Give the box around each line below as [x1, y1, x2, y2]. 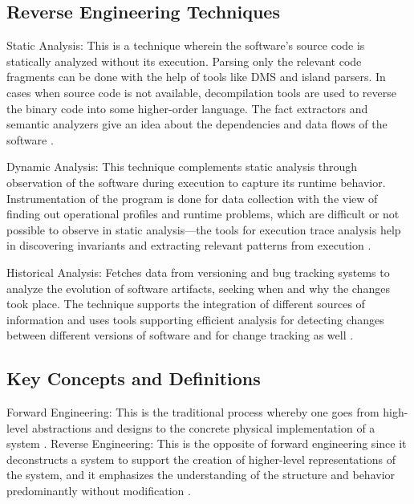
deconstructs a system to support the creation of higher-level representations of [6, 450, 396, 467]
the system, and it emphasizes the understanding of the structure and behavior [6, 466, 396, 483]
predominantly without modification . [6, 482, 191, 499]
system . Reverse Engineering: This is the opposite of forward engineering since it [6, 435, 407, 452]
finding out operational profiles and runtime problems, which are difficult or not [6, 205, 400, 222]
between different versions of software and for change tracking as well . [6, 327, 354, 343]
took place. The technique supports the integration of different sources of [6, 295, 365, 312]
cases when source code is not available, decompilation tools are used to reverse [6, 83, 396, 100]
